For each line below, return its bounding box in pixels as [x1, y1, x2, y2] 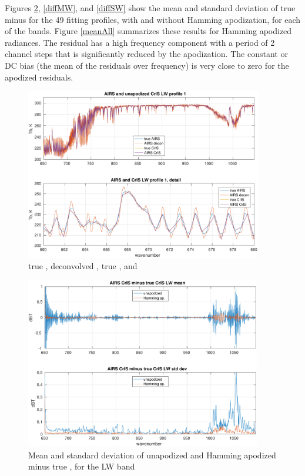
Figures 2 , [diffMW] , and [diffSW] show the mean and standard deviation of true [5, 2, 296, 14]
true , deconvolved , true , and [28, 260, 138, 272]
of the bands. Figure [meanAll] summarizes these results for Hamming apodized [5, 25, 292, 37]
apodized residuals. [5, 71, 73, 83]
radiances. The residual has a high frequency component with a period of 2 [5, 36, 275, 48]
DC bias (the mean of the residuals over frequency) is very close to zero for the [5, 59, 289, 71]
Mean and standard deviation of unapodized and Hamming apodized [28, 448, 276, 461]
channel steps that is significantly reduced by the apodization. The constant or [5, 48, 288, 60]
